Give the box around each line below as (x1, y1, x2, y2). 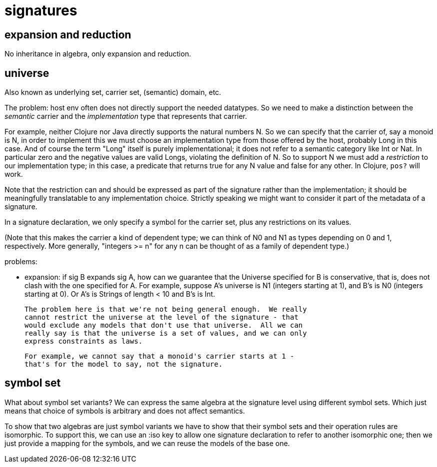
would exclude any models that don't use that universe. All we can (24, 321, 303, 330)
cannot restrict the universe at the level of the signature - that (24, 313, 298, 322)
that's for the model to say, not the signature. (24, 360, 223, 369)
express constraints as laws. (24, 337, 143, 346)
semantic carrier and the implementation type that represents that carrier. (4, 112, 247, 121)
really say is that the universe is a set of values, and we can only (24, 329, 307, 338)
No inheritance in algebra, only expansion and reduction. (4, 49, 191, 58)
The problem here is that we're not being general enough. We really (24, 305, 307, 314)
